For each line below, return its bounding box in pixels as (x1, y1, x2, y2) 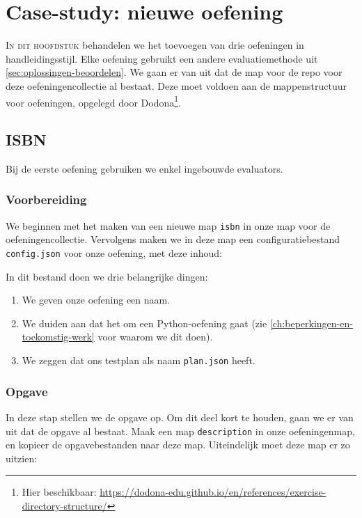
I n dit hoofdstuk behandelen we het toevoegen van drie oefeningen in (6, 38, 304, 52)
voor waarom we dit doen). (97, 329, 213, 344)
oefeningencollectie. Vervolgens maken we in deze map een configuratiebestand (6, 232, 340, 246)
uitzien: (6, 450, 38, 465)
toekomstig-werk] (22, 329, 95, 344)
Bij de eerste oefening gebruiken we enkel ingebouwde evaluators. (6, 161, 283, 175)
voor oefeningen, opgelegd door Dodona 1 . (6, 93, 181, 109)
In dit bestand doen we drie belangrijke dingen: (6, 269, 208, 283)
